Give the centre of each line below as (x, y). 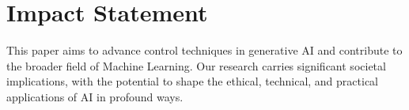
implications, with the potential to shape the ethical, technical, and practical (192, 81)
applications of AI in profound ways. (95, 96)
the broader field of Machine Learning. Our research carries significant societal (196, 65)
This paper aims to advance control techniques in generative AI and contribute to (204, 50)
